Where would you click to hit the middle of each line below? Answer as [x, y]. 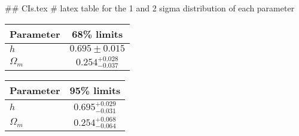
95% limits [95, 90]
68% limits [97, 34]
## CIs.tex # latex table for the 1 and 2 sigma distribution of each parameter [150, 8]
